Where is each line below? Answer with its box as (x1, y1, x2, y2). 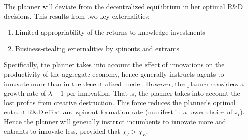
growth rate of (4, 88, 46, 98)
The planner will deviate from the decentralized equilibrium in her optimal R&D (4, 1, 243, 11)
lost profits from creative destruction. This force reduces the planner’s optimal (4, 97, 236, 107)
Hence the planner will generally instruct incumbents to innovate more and (4, 116, 226, 126)
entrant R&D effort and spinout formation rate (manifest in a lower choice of (4, 107, 233, 117)
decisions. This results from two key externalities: (4, 11, 150, 21)
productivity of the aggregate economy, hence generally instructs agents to (4, 69, 224, 79)
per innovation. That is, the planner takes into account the (66, 88, 240, 98)
